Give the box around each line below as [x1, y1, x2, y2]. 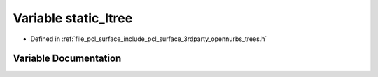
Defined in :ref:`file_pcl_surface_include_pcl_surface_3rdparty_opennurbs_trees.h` [30, 35, 267, 43]
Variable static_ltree [13, 10, 133, 26]
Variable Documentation [13, 53, 122, 65]
